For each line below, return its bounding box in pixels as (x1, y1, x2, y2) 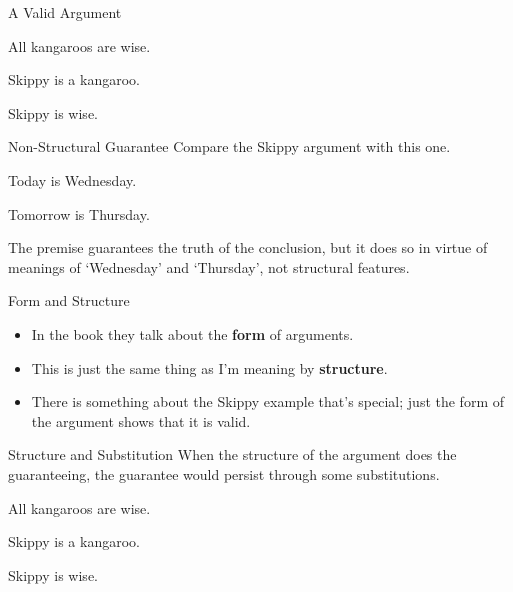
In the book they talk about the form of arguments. (31, 323, 354, 344)
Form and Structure (8, 290, 130, 311)
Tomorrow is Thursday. (8, 203, 150, 224)
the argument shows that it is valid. (31, 410, 251, 431)
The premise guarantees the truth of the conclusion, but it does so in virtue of (8, 237, 488, 258)
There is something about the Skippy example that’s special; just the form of (31, 391, 504, 412)
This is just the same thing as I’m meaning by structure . (31, 357, 388, 378)
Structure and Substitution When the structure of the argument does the (8, 444, 457, 465)
